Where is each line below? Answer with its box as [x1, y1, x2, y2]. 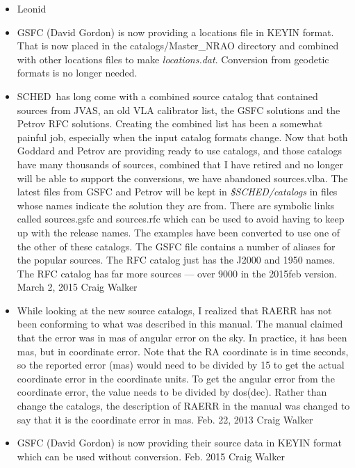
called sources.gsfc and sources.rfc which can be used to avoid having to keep [17, 211, 345, 226]
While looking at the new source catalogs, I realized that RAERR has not [17, 302, 332, 317]
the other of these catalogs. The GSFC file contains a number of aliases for [17, 239, 336, 253]
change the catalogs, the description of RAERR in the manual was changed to [17, 398, 350, 413]
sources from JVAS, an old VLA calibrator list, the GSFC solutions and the [17, 102, 340, 117]
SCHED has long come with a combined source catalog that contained [17, 88, 318, 103]
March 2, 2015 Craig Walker [17, 280, 138, 294]
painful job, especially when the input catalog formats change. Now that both [17, 129, 348, 144]
